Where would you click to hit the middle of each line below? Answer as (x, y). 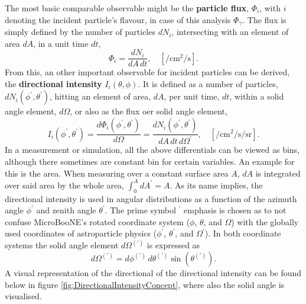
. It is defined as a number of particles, (208, 83)
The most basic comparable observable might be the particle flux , (127, 8)
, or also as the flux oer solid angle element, (149, 111)
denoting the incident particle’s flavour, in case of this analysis (118, 19)
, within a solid (257, 96)
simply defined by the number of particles (80, 32)
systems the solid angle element (62, 245)
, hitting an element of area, (100, 96)
